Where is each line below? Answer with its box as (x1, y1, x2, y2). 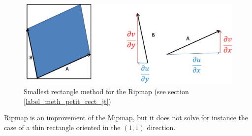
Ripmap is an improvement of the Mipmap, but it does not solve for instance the (4, 112, 249, 123)
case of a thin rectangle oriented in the (4, 122, 121, 132)
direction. (147, 122, 176, 132)
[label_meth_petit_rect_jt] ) (24, 96, 111, 106)
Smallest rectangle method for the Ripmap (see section (24, 86, 189, 97)
